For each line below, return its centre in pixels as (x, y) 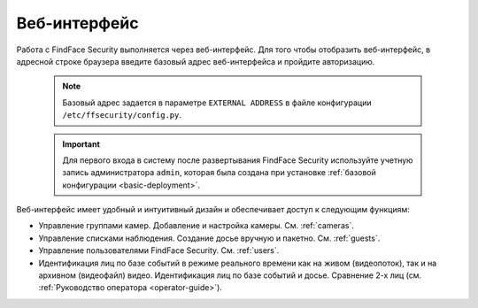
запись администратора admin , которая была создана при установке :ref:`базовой (219, 173)
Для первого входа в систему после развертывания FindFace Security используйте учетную (238, 160)
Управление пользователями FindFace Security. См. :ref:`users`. (159, 250)
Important (81, 144)
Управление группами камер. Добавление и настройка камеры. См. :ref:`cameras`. (196, 226)
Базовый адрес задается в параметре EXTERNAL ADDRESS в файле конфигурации (217, 103)
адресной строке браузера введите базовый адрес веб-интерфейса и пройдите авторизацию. (196, 61)
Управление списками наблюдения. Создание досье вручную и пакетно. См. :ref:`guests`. (209, 238)
